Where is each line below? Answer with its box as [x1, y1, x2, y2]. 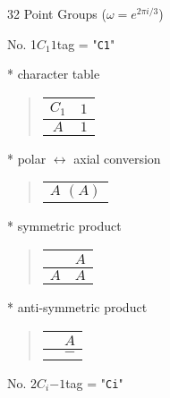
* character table [7, 64, 100, 83]
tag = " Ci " [65, 373, 123, 392]
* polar [7, 148, 47, 167]
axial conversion [73, 148, 161, 167]
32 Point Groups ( [7, 4, 106, 22]
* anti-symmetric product [7, 297, 148, 316]
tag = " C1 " [56, 34, 115, 53]
